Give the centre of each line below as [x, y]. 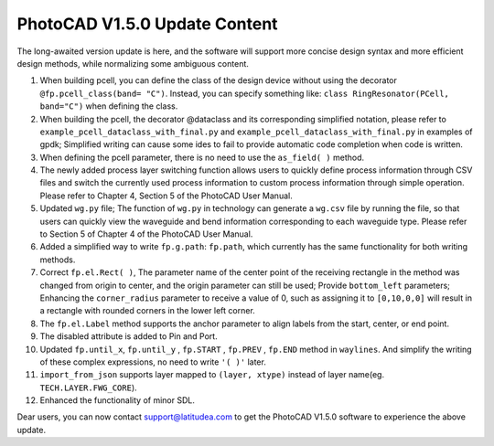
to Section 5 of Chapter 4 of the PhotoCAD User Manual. [146, 234]
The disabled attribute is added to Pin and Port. [129, 336]
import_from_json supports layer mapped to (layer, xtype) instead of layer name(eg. [212, 375]
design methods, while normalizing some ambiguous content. [133, 63]
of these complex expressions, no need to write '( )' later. [153, 362]
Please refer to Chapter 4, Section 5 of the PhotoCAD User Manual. [166, 196]
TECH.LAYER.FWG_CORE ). [88, 388]
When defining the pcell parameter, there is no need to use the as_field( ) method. [202, 157]
